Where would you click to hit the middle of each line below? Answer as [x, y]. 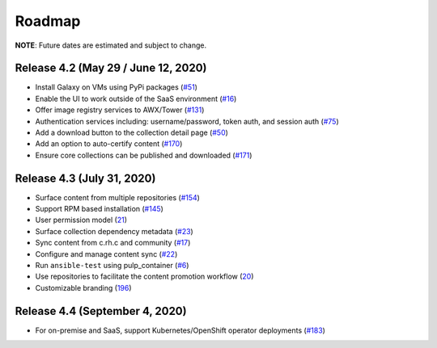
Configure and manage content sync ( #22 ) [106, 254]
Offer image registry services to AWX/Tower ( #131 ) [120, 110]
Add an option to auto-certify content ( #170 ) [109, 144]
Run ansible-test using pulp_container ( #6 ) [112, 266]
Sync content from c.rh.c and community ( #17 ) [113, 243]
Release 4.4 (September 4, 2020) [101, 311]
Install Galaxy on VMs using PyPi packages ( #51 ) [117, 87]
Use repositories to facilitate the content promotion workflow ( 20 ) [144, 277]
